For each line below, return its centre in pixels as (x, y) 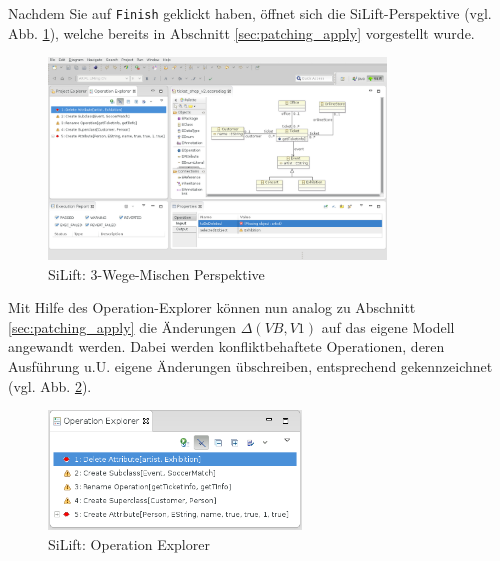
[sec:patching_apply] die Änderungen (122, 326)
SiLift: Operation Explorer (129, 543)
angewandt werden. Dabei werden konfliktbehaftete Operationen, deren (226, 346)
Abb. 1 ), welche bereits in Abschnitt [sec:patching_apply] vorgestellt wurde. (241, 32)
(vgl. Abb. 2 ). (50, 385)
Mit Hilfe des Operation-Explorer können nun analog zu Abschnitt (212, 307)
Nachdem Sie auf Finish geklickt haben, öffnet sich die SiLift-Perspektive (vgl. (250, 13)
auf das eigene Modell (388, 326)
